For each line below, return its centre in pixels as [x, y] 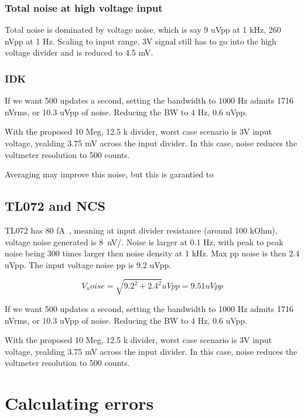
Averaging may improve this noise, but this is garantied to [109, 174]
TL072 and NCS [55, 206]
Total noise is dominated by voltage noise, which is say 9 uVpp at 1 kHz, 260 [143, 30]
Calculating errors [79, 403]
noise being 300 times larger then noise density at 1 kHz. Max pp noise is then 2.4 [152, 253]
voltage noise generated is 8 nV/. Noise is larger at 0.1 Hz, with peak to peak [144, 241]
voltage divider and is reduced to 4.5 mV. [79, 52]
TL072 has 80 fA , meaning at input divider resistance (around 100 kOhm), [141, 230]
